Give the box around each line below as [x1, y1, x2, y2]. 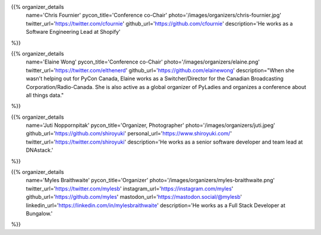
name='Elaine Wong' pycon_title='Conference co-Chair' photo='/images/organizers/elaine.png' [26, 58, 260, 65]
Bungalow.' [26, 209, 53, 217]
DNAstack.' [26, 147, 53, 154]
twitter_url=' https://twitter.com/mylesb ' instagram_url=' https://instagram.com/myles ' [26, 185, 234, 192]
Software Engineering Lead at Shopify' [26, 28, 121, 36]
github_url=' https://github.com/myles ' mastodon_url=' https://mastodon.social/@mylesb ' [26, 193, 242, 201]
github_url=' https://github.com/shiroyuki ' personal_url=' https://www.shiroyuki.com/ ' [26, 130, 232, 137]
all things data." [26, 91, 64, 99]
